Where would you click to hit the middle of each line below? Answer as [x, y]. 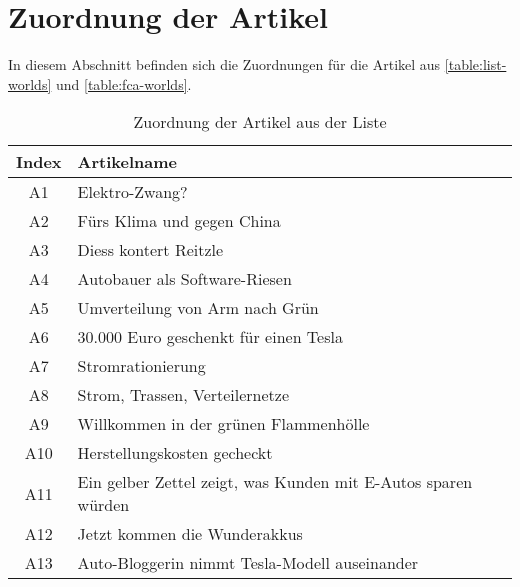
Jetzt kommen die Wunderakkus [190, 534]
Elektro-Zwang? [132, 192]
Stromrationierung [141, 366]
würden [103, 505]
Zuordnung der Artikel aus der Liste [260, 122]
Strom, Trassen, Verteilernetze [183, 395]
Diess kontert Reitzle [150, 250]
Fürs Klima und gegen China [179, 221]
